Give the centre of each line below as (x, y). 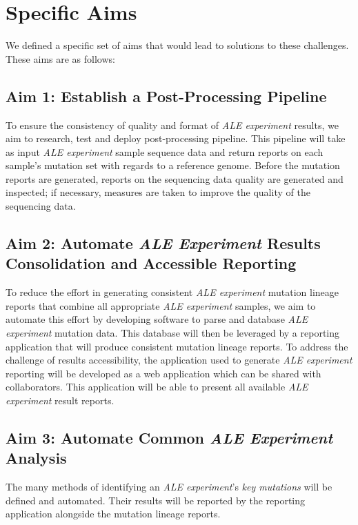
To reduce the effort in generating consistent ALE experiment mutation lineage (172, 292)
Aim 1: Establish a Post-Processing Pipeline (166, 96)
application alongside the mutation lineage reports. (113, 514)
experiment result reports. (60, 400)
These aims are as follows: (60, 58)
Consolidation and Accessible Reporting (151, 263)
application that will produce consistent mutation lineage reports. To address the (177, 346)
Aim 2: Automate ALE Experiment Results (163, 243)
